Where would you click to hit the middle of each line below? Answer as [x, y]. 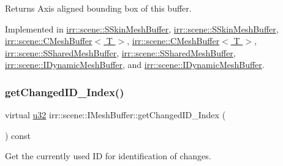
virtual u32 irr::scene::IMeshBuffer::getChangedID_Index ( [115, 115]
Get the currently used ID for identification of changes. [108, 156]
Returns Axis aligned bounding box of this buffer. [98, 8]
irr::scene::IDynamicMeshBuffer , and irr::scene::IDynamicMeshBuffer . [135, 65]
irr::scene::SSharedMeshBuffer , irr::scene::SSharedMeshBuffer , [120, 52]
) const [18, 135]
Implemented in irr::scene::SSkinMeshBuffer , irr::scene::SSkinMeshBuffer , [142, 28]
